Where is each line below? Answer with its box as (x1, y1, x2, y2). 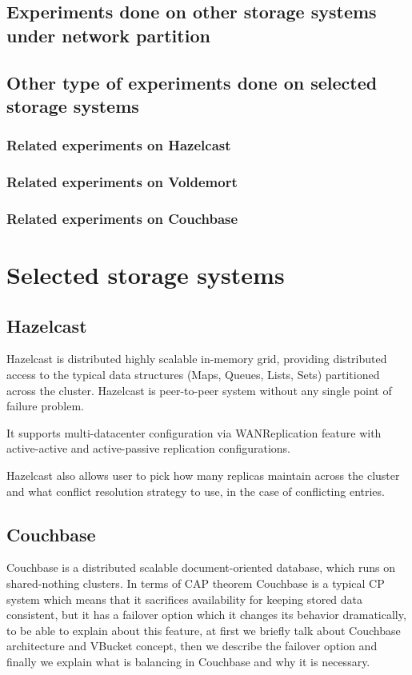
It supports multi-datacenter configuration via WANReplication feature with (6, 424, 382, 441)
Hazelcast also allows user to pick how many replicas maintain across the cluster (6, 467, 400, 484)
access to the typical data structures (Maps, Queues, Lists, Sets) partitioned (6, 366, 380, 383)
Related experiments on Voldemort (6, 172, 238, 192)
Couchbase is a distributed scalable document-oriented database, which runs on (6, 559, 395, 576)
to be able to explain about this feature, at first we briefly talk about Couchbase (6, 621, 401, 638)
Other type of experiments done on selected (6, 70, 378, 94)
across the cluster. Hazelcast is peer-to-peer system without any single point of (6, 381, 392, 398)
